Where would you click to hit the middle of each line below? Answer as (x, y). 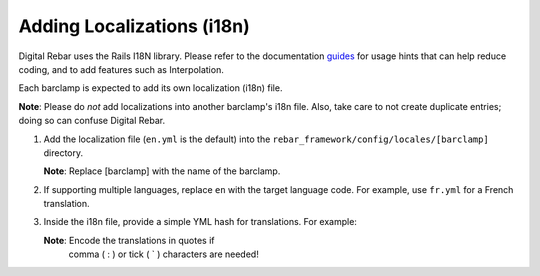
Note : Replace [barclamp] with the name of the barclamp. (162, 171)
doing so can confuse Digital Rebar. (91, 121)
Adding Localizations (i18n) (134, 26)
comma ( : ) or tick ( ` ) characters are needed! (163, 254)
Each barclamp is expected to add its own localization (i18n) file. (150, 88)
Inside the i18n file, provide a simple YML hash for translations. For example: (200, 222)
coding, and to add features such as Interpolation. (121, 69)
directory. (63, 152)
